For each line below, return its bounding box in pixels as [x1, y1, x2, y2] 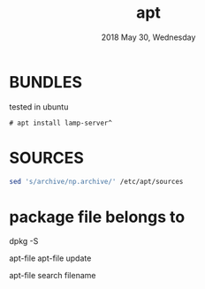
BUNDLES [9, 72, 82, 92]
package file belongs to [9, 207, 186, 227]
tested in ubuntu [9, 101, 69, 112]
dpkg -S [9, 236, 39, 247]
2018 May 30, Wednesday [101, 32, 196, 42]
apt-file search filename [9, 270, 96, 281]
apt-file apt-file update [9, 253, 92, 263]
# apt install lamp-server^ [9, 118, 113, 127]
